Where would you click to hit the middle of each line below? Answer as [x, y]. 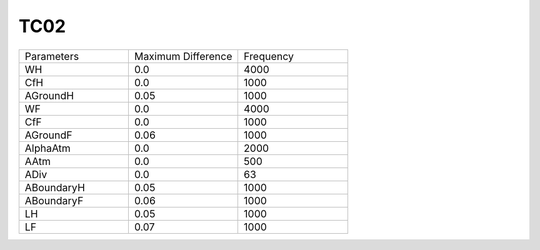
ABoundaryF [54, 200]
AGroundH [49, 95]
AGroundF [48, 135]
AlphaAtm [47, 148]
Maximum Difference [183, 56]
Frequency [269, 56]
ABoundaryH [54, 187]
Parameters [52, 56]
